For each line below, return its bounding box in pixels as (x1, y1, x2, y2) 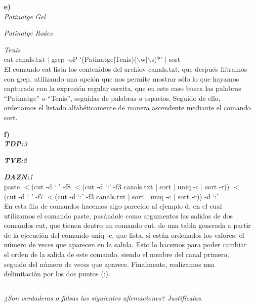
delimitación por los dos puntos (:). (4, 268, 110, 279)
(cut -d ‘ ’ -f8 (31, 181, 71, 191)
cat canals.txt (4, 54, 45, 64)
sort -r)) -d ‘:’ (177, 191, 219, 201)
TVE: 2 (4, 155, 27, 165)
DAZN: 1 (4, 172, 33, 182)
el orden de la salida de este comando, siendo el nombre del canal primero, (4, 249, 229, 260)
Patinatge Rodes (4, 28, 53, 38)
